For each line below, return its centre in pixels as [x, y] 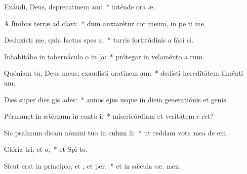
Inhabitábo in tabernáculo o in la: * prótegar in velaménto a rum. [104, 56]
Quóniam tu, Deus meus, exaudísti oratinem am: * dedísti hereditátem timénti [123, 73]
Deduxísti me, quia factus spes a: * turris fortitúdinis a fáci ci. [99, 40]
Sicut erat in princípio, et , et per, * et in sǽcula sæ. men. [93, 165]
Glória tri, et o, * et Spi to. [46, 149]
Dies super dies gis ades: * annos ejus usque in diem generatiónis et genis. [116, 99]
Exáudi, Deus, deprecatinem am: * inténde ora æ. [80, 6]
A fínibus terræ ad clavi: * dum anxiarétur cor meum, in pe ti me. [105, 23]
